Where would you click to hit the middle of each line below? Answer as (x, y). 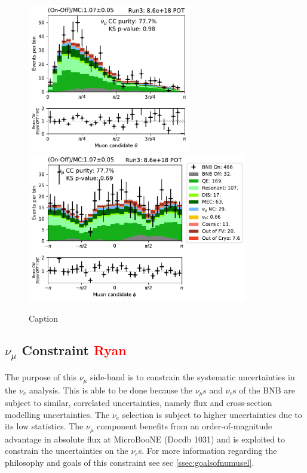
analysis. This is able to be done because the (111, 390)
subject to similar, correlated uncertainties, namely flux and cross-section (139, 402)
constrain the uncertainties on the (67, 451)
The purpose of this (41, 377)
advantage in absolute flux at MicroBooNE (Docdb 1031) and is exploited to (145, 439)
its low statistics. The (44, 426)
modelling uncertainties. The (57, 414)
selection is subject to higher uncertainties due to (212, 414)
